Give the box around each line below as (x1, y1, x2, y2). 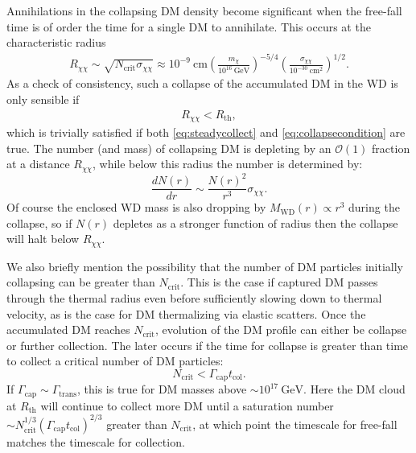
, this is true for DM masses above (76, 381, 247, 397)
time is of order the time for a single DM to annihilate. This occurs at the (6, 18, 371, 35)
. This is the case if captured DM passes (180, 274, 378, 290)
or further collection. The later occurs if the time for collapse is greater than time (6, 336, 409, 353)
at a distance (6, 155, 70, 172)
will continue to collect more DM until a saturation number (40, 397, 334, 414)
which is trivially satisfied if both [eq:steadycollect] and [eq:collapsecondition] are (6, 123, 406, 140)
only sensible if (6, 90, 80, 107)
